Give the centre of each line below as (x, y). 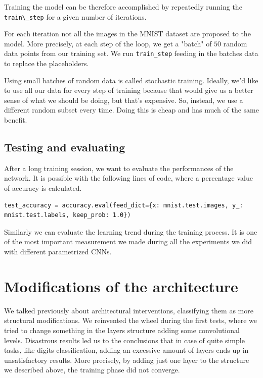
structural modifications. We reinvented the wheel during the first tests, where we (130, 320)
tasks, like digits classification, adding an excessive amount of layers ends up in (126, 350)
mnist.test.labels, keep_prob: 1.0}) (68, 215)
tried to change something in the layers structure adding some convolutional (122, 330)
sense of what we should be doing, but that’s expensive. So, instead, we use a (124, 100)
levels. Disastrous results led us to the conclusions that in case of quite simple (124, 340)
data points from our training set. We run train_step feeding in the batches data (131, 53)
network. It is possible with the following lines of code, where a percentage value (128, 178)
